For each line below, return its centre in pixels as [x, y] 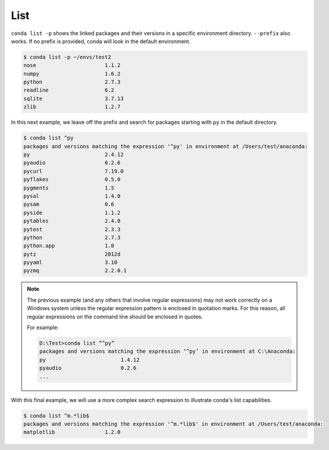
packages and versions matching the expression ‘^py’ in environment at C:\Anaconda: [167, 352]
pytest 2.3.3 [72, 229]
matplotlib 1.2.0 [72, 432]
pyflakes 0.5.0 [72, 180]
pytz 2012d [72, 254]
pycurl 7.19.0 [74, 171]
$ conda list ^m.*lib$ [56, 416]
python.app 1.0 [69, 246]
